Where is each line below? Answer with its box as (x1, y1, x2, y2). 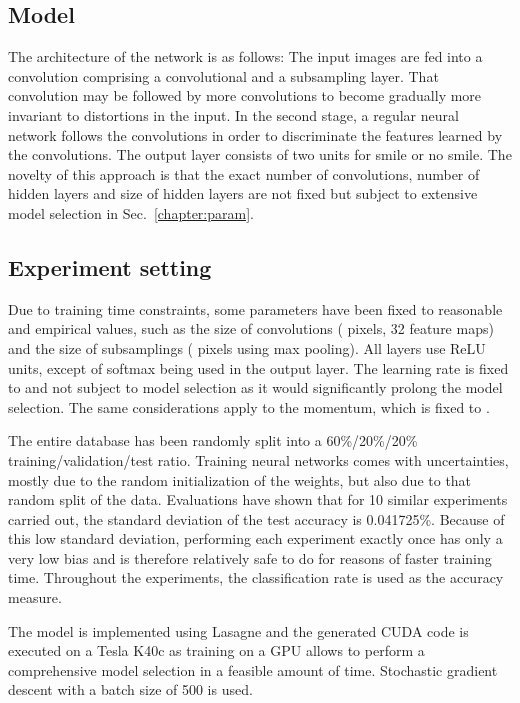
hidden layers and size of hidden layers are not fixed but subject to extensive (8, 183, 478, 204)
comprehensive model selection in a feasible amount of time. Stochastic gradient (8, 659, 498, 680)
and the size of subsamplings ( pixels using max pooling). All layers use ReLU (8, 337, 486, 358)
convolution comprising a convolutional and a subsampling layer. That (8, 65, 439, 86)
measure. (8, 587, 62, 608)
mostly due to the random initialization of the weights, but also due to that (8, 469, 472, 490)
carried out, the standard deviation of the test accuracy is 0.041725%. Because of (8, 508, 505, 529)
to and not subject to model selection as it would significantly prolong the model (8, 377, 503, 398)
